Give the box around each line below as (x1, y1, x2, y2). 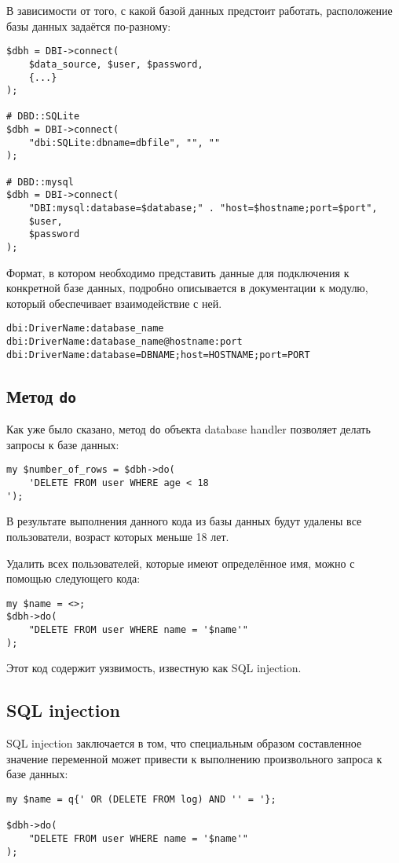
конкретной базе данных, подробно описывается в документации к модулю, (6, 280, 368, 296)
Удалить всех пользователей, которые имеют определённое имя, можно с (6, 554, 355, 571)
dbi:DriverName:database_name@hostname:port (6, 336, 243, 348)
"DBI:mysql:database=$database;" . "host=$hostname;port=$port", (28, 203, 378, 214)
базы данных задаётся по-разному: (6, 17, 171, 34)
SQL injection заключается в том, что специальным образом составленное (6, 735, 362, 751)
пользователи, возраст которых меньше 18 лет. (6, 528, 229, 545)
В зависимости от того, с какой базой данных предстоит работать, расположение (6, 2, 393, 18)
